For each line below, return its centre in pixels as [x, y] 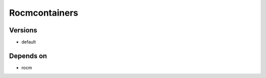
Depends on [28, 56]
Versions [23, 30]
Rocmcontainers [44, 13]
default [29, 42]
